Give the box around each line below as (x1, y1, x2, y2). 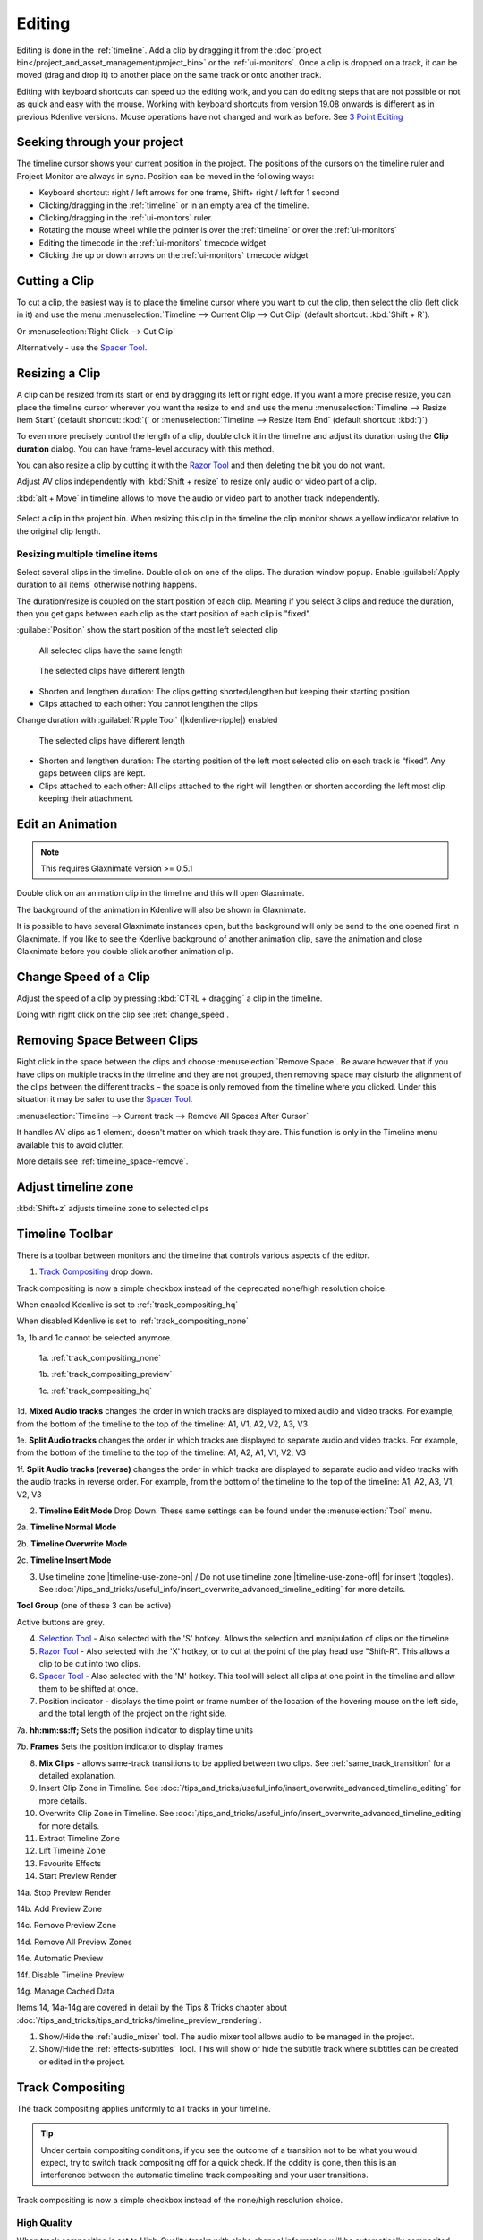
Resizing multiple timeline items (16, 547, 158, 560)
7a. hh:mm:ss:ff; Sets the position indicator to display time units (16, 1725, 254, 1736)
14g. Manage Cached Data (16, 1986, 115, 1996)
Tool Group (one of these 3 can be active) (16, 1600, 172, 1611)
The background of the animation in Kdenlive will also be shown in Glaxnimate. (16, 904, 307, 915)
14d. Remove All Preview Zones (16, 1936, 133, 1947)
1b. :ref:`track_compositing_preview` (38, 1369, 173, 1380)
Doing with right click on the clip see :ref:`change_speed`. (16, 1009, 230, 1021)
